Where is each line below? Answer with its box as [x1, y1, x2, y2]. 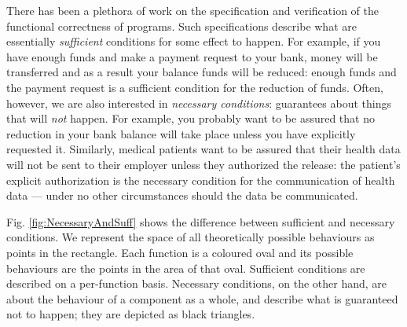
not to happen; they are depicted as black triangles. [6, 306, 255, 322]
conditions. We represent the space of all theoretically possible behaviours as [6, 229, 375, 245]
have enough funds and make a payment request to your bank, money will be [6, 48, 378, 64]
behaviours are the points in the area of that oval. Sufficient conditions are [6, 259, 365, 276]
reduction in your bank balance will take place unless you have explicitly [6, 125, 356, 141]
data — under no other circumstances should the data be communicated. [6, 187, 358, 204]
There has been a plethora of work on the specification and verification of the [6, 2, 379, 18]
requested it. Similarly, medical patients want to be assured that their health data [6, 141, 401, 157]
